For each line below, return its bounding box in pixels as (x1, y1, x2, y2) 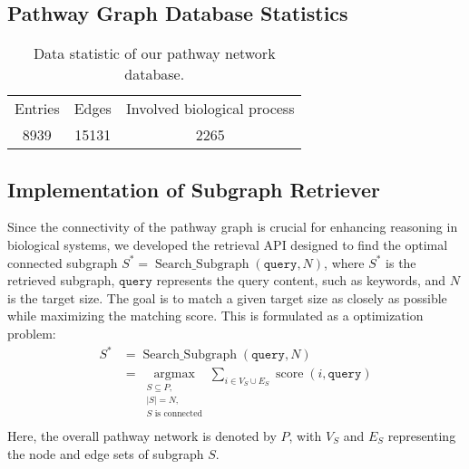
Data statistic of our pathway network (33, 43, 276, 64)
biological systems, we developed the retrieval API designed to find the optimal (7, 235, 448, 254)
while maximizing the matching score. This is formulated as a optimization (7, 306, 424, 325)
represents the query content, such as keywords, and (156, 271, 446, 290)
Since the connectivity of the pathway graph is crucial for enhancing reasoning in (7, 217, 458, 236)
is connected (154, 409, 202, 419)
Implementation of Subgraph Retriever (7, 175, 380, 203)
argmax (153, 368, 195, 381)
